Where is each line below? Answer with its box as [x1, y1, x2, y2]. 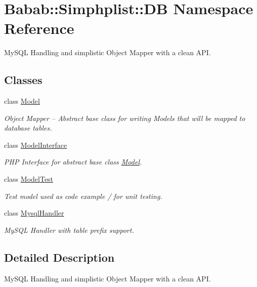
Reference [4, 18, 74, 38]
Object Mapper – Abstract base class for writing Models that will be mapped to [4, 112, 245, 123]
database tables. [4, 122, 52, 133]
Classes [4, 72, 42, 88]
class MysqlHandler [4, 208, 64, 218]
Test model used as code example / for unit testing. [4, 190, 162, 201]
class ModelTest [4, 174, 54, 184]
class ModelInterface [4, 139, 67, 150]
